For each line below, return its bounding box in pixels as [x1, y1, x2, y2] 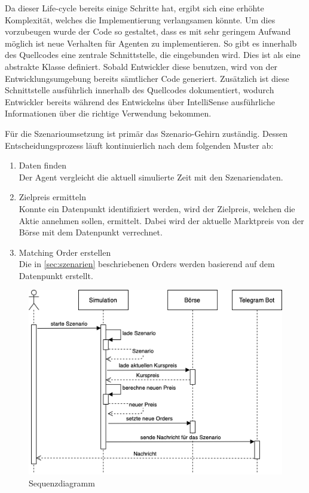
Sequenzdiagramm [29, 476, 95, 489]
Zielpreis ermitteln [19, 191, 86, 203]
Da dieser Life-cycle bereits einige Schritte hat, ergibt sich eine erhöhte [5, 2, 264, 14]
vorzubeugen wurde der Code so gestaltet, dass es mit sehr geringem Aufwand [5, 25, 291, 38]
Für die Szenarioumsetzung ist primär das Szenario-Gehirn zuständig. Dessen [5, 127, 288, 139]
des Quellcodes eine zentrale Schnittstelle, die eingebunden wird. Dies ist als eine [5, 48, 301, 61]
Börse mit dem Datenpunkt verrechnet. [19, 226, 163, 238]
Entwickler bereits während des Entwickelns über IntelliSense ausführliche [5, 95, 276, 108]
